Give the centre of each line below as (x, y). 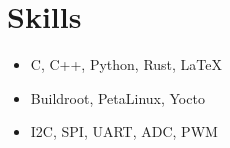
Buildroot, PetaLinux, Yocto (117, 97)
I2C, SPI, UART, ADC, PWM (124, 131)
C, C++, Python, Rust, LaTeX (126, 64)
